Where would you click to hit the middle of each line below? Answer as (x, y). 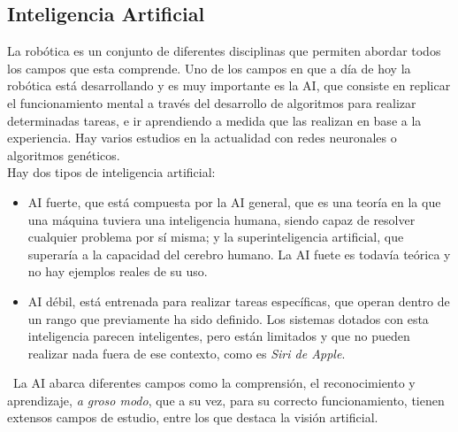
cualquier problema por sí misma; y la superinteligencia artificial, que (216, 237)
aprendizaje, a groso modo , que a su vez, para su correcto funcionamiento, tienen (226, 400)
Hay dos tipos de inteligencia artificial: (111, 172)
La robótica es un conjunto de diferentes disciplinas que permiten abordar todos (224, 51)
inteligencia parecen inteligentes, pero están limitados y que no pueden (219, 336)
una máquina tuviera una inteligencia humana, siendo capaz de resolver (221, 219)
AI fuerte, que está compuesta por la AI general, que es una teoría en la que (234, 201)
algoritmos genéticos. (64, 154)
